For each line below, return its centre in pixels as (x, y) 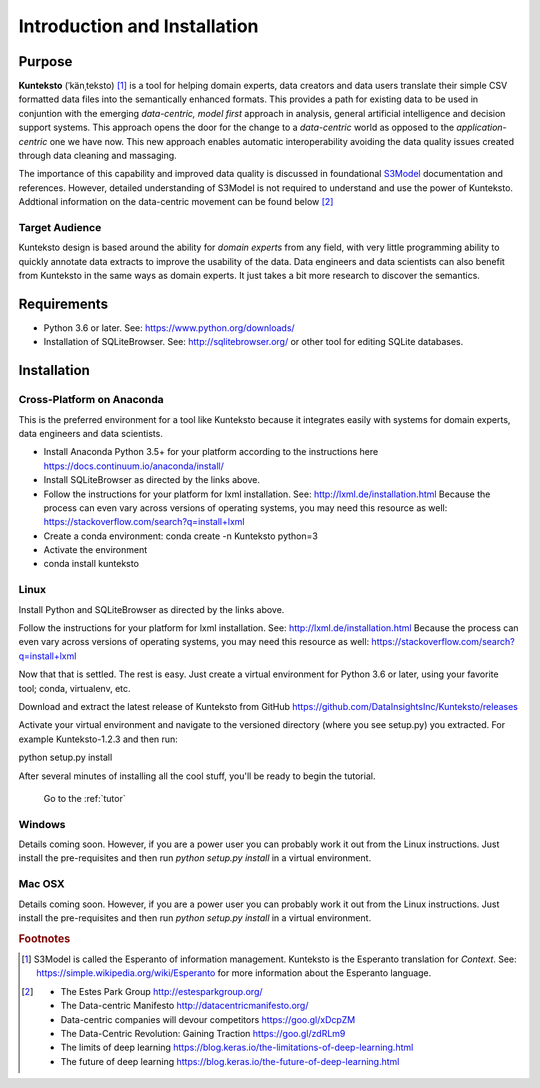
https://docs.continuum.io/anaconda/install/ (134, 466)
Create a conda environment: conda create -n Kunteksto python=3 (181, 536)
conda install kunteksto (91, 564)
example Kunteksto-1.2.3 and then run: (98, 739)
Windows (42, 824)
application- (481, 127)
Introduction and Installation (138, 26)
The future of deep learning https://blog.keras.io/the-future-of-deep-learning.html (230, 1061)
